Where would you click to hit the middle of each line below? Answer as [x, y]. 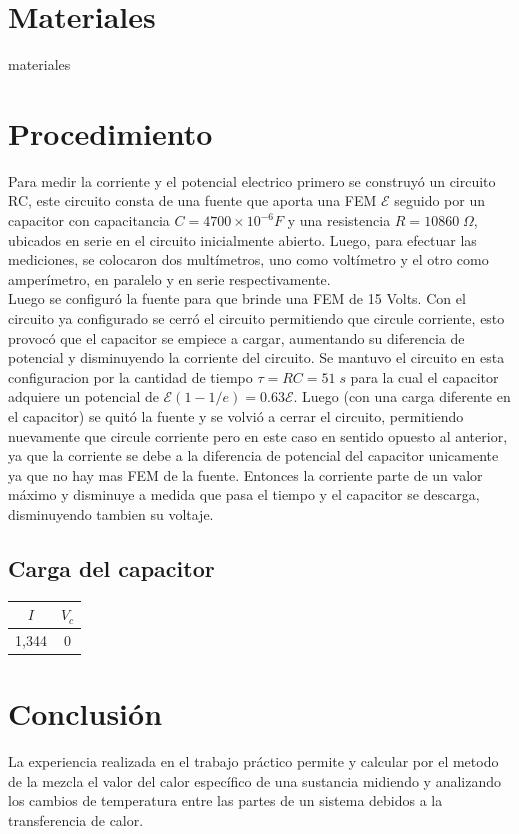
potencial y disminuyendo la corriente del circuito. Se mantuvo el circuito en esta [256, 357]
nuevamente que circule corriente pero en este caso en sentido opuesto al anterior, [258, 435]
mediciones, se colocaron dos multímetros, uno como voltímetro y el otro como [248, 259]
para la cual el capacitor [424, 376]
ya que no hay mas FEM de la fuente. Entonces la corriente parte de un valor [245, 474]
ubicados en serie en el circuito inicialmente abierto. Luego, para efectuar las [242, 239]
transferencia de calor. [76, 820]
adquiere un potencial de [83, 396]
